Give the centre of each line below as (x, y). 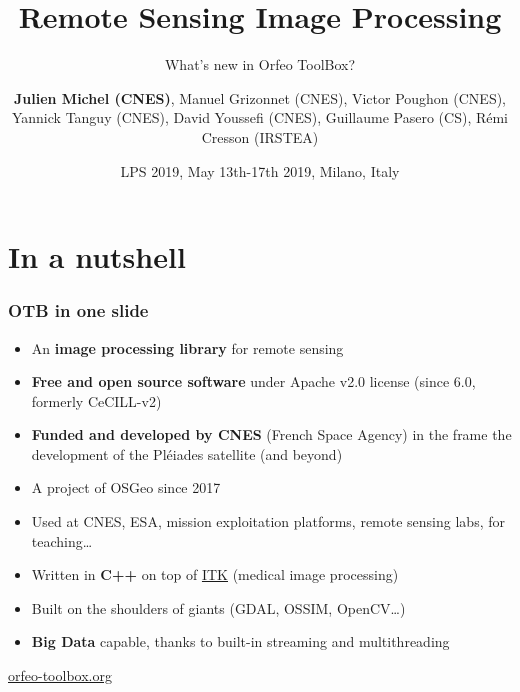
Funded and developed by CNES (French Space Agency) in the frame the (271, 434)
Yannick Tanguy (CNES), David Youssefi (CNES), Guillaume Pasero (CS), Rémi (260, 117)
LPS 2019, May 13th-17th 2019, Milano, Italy (260, 170)
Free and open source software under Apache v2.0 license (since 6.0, (253, 381)
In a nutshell (97, 256)
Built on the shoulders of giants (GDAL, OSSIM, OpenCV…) (218, 607)
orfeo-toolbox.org (60, 675)
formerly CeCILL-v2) (96, 400)
